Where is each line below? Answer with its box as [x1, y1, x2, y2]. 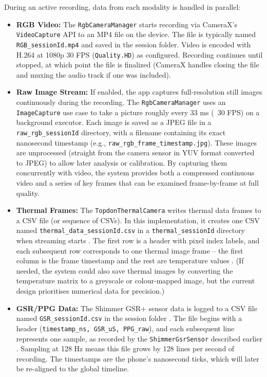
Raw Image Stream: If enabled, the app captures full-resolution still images [16, 86, 262, 97]
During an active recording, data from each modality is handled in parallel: [4, 2, 241, 12]
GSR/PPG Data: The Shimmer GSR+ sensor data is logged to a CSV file [16, 302, 257, 313]
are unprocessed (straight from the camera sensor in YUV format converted [16, 147, 255, 158]
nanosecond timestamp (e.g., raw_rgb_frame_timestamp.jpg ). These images [16, 137, 257, 148]
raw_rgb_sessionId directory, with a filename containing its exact [16, 127, 226, 137]
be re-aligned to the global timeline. [16, 363, 129, 374]
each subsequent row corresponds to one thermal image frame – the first [16, 245, 243, 256]
